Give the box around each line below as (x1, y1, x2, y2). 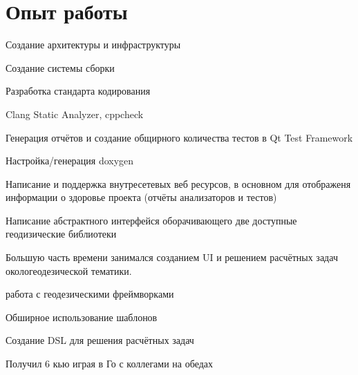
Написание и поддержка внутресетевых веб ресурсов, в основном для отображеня (6, 176, 351, 191)
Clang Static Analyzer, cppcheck (6, 106, 144, 121)
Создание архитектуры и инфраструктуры (6, 37, 181, 52)
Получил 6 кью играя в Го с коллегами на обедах (6, 356, 214, 371)
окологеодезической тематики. (6, 263, 132, 278)
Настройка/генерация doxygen (6, 153, 134, 168)
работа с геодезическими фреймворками (6, 287, 174, 301)
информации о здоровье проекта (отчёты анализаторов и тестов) (6, 190, 277, 204)
